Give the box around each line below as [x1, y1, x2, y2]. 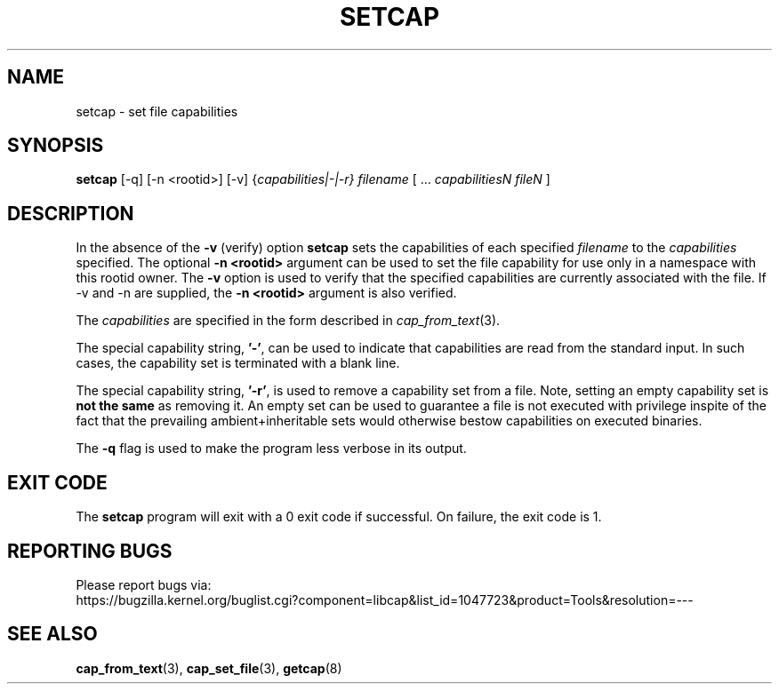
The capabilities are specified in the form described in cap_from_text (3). [76, 313, 501, 329]
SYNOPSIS [7, 134, 104, 157]
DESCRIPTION [7, 202, 134, 225]
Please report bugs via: [76, 576, 212, 592]
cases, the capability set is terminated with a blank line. [76, 355, 400, 371]
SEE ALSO [7, 623, 98, 646]
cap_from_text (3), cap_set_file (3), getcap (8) [76, 660, 342, 676]
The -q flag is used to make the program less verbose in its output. [76, 441, 467, 457]
